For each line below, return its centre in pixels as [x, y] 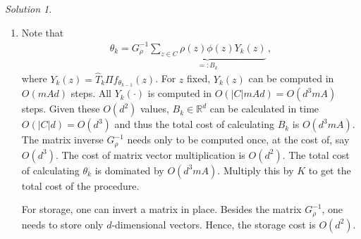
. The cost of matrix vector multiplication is [150, 154]
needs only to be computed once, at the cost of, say [238, 140]
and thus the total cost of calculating [194, 124]
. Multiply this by [256, 170]
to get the [330, 170]
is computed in [180, 93]
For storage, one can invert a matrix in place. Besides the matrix [161, 209]
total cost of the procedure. [80, 185]
